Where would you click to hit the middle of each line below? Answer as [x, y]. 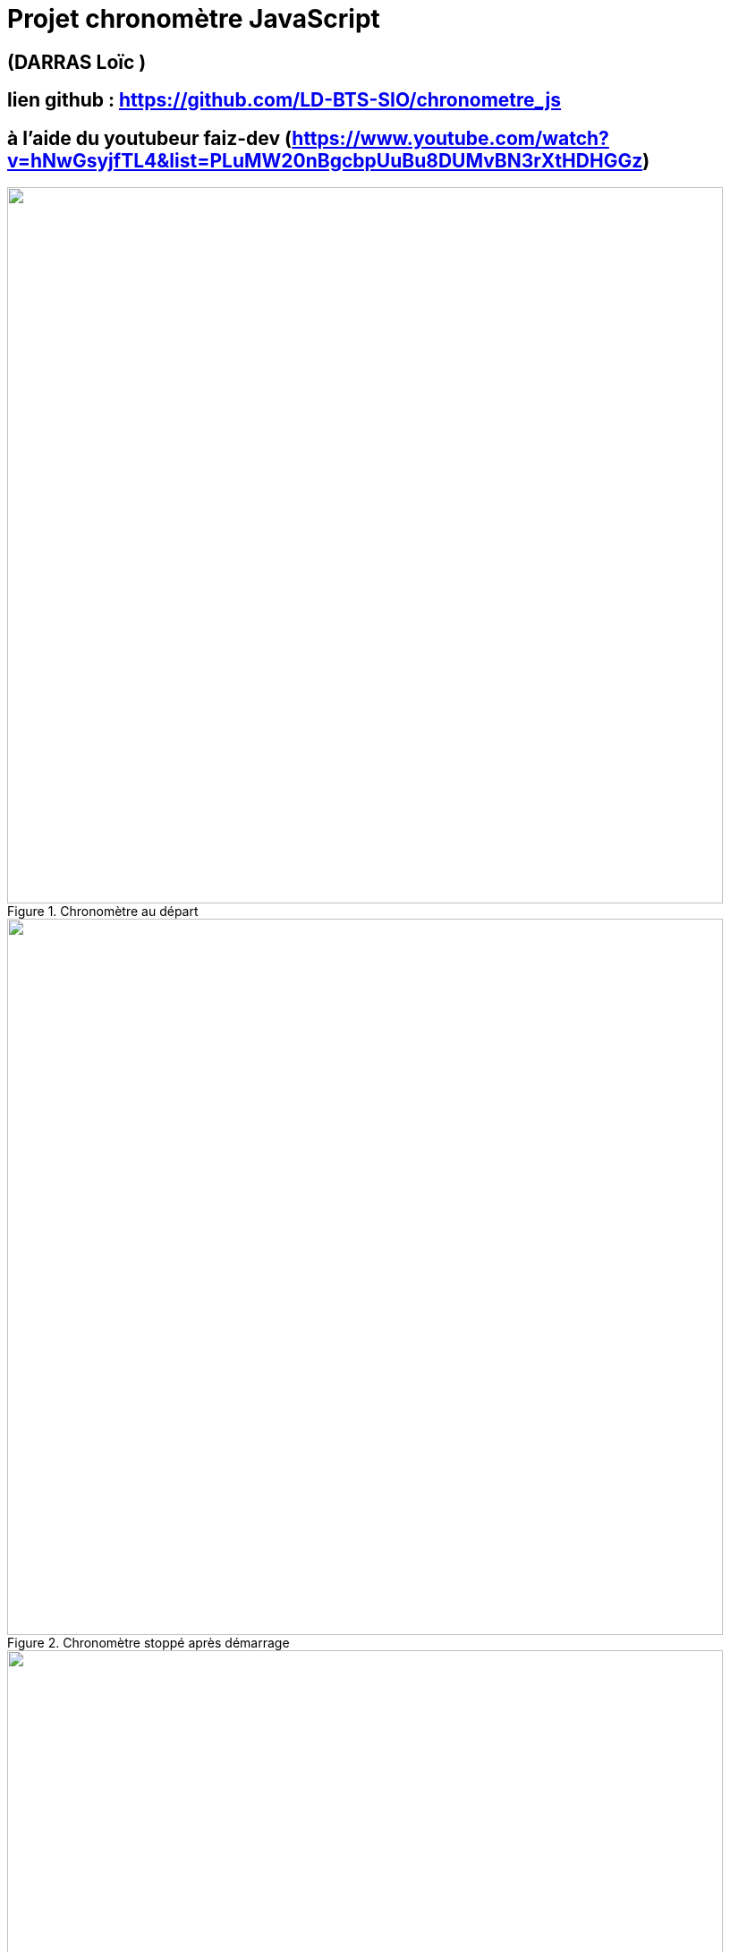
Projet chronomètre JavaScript [194, 19]
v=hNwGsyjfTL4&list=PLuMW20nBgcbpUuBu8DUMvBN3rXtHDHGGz [325, 160]
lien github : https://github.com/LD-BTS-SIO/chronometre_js [284, 100]
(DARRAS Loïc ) [77, 62]
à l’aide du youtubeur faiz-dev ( [150, 138]
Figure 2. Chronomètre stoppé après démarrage [149, 1643]
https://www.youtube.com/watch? [450, 138]
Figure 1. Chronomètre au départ [103, 912]
